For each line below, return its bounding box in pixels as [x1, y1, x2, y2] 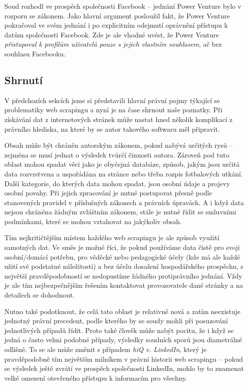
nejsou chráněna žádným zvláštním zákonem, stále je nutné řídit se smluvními [4, 207, 237, 217]
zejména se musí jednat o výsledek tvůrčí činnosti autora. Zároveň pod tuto [4, 149, 230, 159]
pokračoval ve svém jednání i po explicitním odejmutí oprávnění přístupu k [4, 20, 228, 30]
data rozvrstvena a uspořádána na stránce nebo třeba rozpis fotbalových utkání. [4, 168, 243, 178]
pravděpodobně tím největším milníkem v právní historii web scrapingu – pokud [4, 353, 243, 364]
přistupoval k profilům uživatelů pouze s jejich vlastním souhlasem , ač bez [4, 39, 222, 49]
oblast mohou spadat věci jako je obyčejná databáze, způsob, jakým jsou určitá [4, 159, 240, 169]
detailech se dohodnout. [4, 290, 75, 300]
